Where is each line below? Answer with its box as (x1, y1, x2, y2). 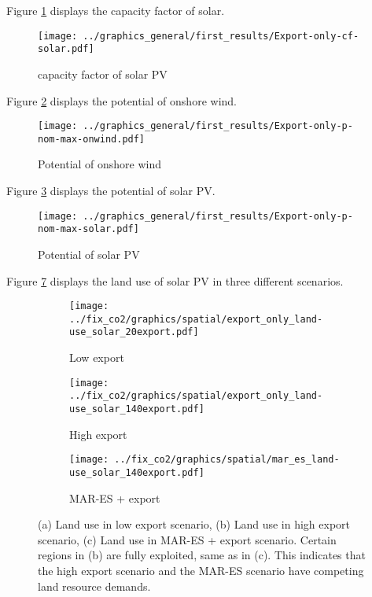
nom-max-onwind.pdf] (38, 133, 145, 145)
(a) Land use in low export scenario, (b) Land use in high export (38, 516, 351, 533)
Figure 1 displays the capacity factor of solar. (6, 2, 225, 18)
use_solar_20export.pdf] (69, 326, 199, 338)
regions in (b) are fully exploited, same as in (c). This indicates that (38, 547, 366, 563)
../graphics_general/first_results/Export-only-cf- (83, 30, 359, 42)
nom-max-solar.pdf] (38, 223, 139, 235)
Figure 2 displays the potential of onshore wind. (6, 92, 237, 109)
